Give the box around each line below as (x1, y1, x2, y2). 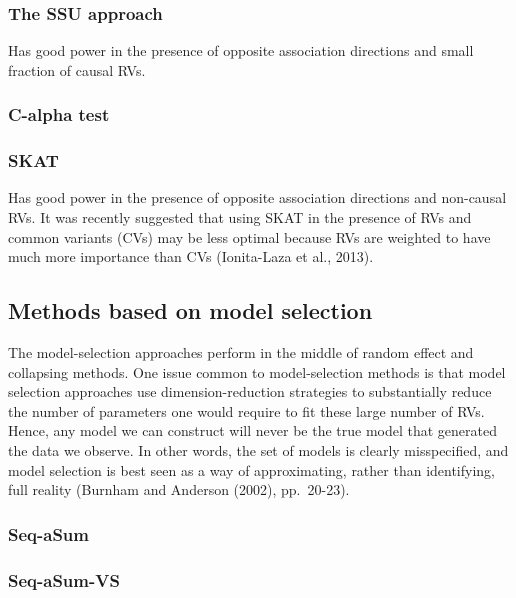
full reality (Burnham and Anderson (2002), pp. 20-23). (8, 479, 350, 500)
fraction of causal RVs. (8, 59, 146, 80)
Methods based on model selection (8, 295, 373, 326)
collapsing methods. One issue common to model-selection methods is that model (8, 361, 506, 382)
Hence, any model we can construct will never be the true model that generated (8, 420, 498, 441)
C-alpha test (8, 102, 110, 127)
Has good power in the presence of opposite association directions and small (8, 40, 474, 61)
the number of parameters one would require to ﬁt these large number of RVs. (8, 400, 485, 421)
